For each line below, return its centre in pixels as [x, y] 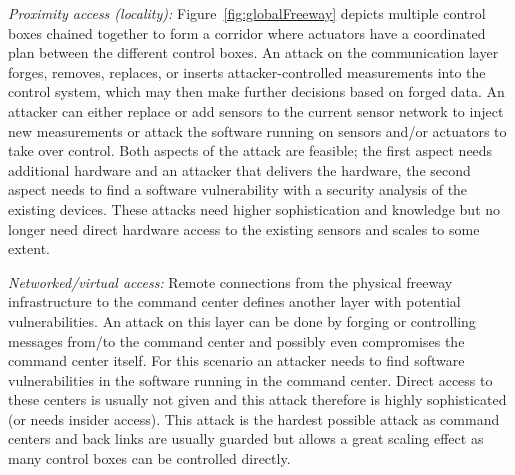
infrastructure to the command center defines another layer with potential [234, 301]
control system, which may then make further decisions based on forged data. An [256, 91]
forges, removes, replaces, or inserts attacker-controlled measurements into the [247, 71]
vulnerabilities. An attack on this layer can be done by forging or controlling [242, 320]
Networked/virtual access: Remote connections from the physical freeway [230, 281]
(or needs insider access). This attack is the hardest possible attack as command [254, 418]
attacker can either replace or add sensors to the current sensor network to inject [256, 110]
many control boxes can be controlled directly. [149, 458]
